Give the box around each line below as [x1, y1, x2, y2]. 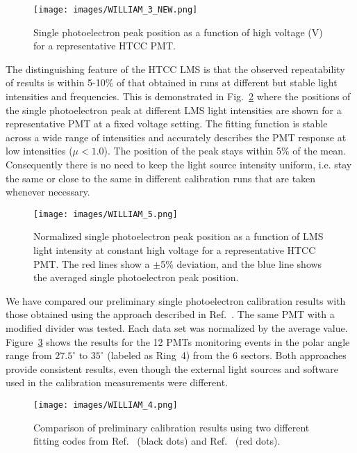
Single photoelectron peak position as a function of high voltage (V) [33, 24, 323, 39]
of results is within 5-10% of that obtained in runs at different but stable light [6, 75, 338, 90]
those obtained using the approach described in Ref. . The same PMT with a [6, 307, 335, 321]
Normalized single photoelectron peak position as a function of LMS [33, 229, 324, 244]
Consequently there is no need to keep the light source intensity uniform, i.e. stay [6, 157, 352, 171]
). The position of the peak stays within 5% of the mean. [103, 143, 346, 158]
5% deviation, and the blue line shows [160, 256, 322, 271]
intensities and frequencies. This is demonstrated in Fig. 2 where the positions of [6, 89, 351, 104]
